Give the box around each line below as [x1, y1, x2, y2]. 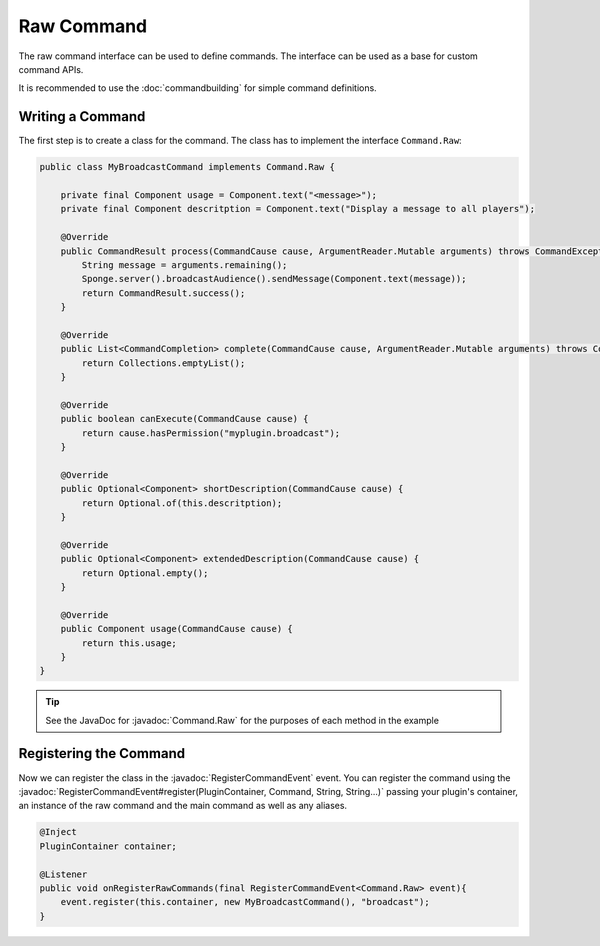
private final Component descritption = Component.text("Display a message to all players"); [60, 203, 535, 215]
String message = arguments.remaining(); [81, 259, 288, 270]
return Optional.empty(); [81, 567, 209, 579]
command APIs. [18, 63, 84, 75]
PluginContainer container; [39, 840, 177, 852]
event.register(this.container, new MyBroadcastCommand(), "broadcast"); [60, 896, 430, 908]
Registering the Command [18, 745, 185, 762]
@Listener [39, 868, 88, 880]
